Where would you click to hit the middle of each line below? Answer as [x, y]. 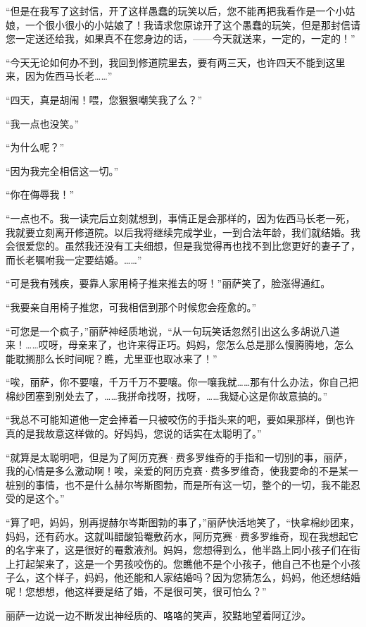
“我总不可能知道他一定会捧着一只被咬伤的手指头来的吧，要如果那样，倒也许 [181, 419]
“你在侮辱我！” [40, 194]
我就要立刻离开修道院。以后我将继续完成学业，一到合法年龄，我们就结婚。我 [183, 232]
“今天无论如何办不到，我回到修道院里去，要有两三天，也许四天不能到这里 [176, 62]
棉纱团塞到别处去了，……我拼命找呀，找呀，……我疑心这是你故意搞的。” [167, 395]
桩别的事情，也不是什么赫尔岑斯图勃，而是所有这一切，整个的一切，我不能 [178, 484]
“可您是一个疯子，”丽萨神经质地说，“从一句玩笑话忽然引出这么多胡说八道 [173, 330]
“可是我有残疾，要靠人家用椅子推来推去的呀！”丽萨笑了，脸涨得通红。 [168, 283]
